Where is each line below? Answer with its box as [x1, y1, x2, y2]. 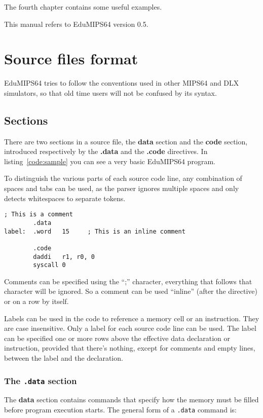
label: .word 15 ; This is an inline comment [4, 227, 185, 235]
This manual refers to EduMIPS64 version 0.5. [4, 18, 148, 29]
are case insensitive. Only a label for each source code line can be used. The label [4, 323, 256, 333]
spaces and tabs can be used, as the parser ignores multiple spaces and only [4, 183, 239, 194]
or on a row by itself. [4, 296, 69, 307]
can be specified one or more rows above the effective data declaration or [4, 332, 230, 343]
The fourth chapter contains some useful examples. [4, 2, 162, 12]
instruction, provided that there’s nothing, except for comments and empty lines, [4, 343, 255, 353]
